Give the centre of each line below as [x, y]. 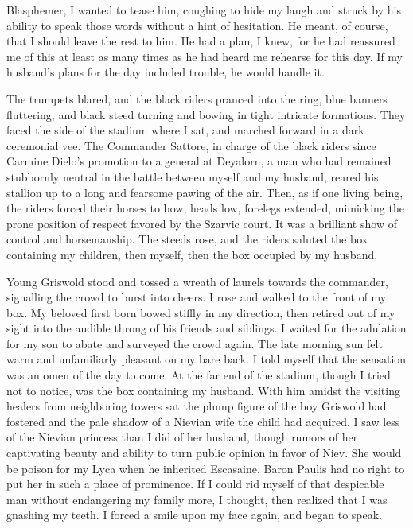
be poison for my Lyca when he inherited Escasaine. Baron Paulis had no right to [206, 468]
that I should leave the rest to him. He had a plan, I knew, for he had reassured [201, 41]
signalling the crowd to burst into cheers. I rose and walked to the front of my [197, 297]
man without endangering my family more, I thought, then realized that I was [197, 499]
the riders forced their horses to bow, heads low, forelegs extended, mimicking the [205, 208]
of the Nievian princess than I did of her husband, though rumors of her [182, 437]
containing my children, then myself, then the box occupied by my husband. [192, 254]
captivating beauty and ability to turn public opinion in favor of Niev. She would [204, 453]
